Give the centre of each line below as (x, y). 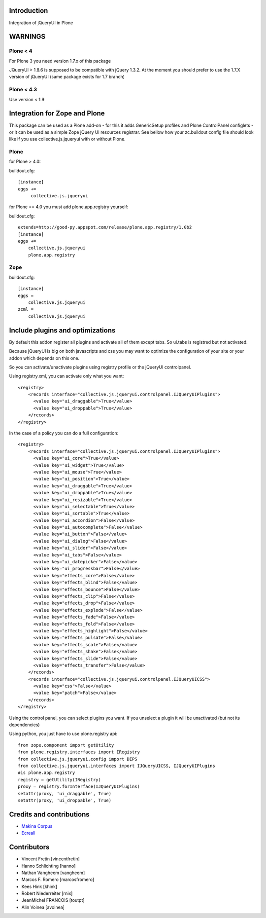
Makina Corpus (37, 826)
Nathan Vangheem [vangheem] (53, 873)
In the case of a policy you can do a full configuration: (64, 433)
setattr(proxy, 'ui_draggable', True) (65, 793)
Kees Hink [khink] (39, 886)
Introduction (29, 11)
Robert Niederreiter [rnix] (47, 893)
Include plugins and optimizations (62, 330)
